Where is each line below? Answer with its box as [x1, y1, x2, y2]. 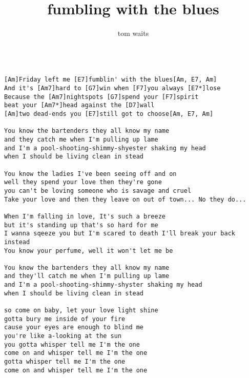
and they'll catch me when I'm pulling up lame [4, 272, 170, 280]
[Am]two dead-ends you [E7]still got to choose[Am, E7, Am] [4, 110, 214, 117]
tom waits [117, 28, 149, 38]
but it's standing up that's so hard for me [4, 221, 158, 229]
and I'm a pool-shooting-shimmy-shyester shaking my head [4, 144, 206, 152]
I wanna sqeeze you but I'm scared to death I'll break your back [4, 230, 236, 237]
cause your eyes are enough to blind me [4, 324, 144, 331]
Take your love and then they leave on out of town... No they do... [4, 195, 246, 203]
